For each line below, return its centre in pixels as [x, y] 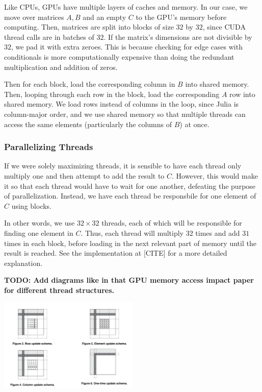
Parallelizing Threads [49, 147]
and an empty [104, 17]
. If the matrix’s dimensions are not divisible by [178, 36]
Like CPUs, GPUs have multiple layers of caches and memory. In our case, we [126, 7]
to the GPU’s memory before [181, 17]
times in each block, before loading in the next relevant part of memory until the [130, 243]
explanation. [23, 263]
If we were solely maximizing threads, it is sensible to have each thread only [123, 166]
